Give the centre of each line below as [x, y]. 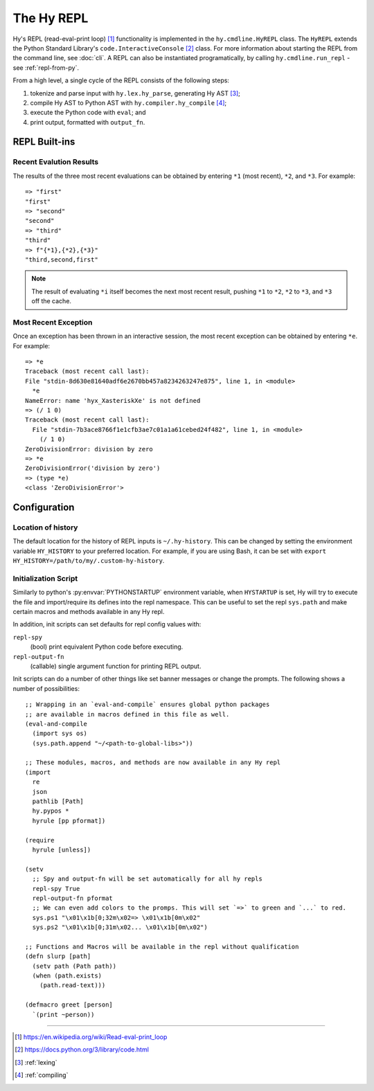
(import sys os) [60, 733]
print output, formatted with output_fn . [88, 122]
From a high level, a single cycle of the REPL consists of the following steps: [121, 80]
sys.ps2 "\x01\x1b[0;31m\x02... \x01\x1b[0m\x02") [120, 927]
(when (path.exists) [67, 976]
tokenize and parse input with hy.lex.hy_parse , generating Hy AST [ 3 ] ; [135, 93]
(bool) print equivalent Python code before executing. [107, 647]
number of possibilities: [46, 688]
